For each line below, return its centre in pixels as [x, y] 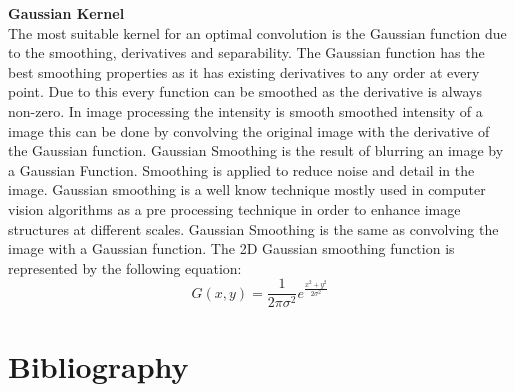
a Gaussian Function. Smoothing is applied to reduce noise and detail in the [241, 169]
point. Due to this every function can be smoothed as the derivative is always [245, 91]
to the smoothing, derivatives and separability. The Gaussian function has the [246, 52]
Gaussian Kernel [66, 13]
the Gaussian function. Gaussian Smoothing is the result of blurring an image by [256, 150]
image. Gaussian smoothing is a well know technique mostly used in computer [247, 189]
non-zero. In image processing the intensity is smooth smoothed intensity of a [245, 110]
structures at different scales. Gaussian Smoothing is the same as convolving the [253, 228]
